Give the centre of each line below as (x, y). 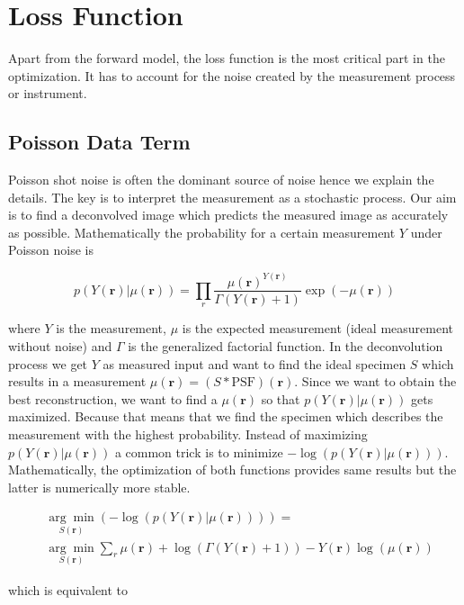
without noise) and (60, 345)
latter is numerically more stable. (99, 487)
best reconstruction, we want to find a (113, 398)
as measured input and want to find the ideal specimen (254, 363)
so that (281, 398)
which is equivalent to (68, 589)
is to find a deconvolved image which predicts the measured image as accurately (228, 215)
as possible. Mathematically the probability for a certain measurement (202, 232)
